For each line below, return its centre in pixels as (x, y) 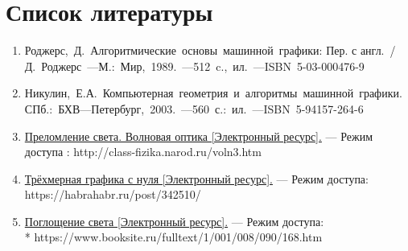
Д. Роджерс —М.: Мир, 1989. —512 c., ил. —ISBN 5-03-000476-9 (194, 66)
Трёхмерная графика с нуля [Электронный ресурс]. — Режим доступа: (196, 178)
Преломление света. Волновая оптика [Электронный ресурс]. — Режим (199, 136)
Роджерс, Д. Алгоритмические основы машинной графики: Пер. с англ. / (210, 50)
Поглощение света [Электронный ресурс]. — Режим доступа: (174, 221)
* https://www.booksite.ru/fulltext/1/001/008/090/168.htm (173, 237)
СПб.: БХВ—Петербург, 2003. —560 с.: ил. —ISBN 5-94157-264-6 (194, 108)
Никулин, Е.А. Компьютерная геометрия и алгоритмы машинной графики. (213, 93)
